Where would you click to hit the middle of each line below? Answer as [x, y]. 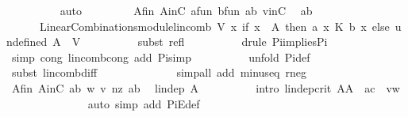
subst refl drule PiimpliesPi [233, 42]
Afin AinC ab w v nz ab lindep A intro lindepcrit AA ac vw [206, 87]
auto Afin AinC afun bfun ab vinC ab [186, 10]
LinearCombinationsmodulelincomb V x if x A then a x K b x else [214, 26]
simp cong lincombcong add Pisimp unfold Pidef [161, 57]
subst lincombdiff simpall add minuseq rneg [159, 72]
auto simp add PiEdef [144, 103]
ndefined [27, 42]
